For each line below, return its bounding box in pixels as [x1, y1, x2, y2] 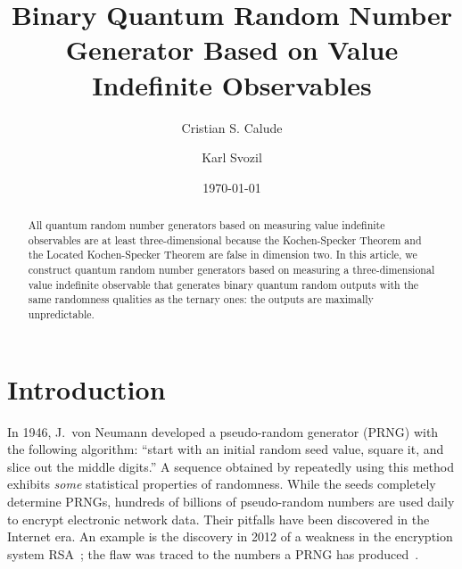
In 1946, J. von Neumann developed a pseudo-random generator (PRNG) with [7, 422, 439, 441]
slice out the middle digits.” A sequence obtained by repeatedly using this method [7, 457, 454, 475]
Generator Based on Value [65, 31, 399, 68]
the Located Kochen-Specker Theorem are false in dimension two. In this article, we [28, 247, 417, 262]
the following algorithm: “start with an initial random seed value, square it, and [7, 440, 444, 458]
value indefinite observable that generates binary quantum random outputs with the [28, 276, 419, 292]
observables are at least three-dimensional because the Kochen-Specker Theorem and [28, 232, 422, 247]
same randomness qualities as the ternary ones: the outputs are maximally [28, 292, 374, 307]
